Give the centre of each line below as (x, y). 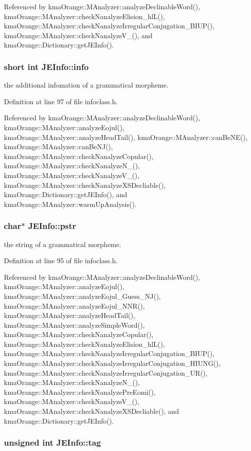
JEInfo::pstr (52, 226)
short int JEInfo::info (46, 66)
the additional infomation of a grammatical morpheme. (86, 85)
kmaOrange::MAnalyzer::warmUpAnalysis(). (70, 204)
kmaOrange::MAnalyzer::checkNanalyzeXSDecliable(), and (92, 411)
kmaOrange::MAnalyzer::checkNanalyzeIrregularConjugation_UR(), (106, 372)
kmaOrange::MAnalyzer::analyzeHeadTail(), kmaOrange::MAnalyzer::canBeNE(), (126, 137)
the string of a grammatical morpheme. (63, 244)
